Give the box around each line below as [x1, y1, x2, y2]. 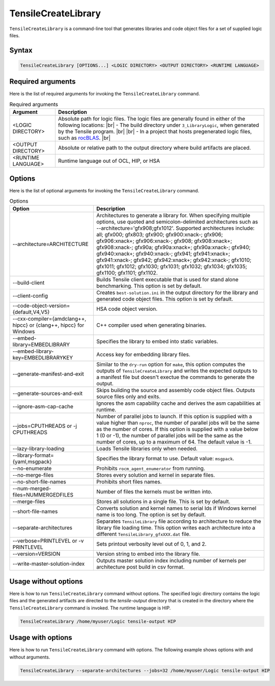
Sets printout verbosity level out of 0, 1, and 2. [96, 541, 207, 548]
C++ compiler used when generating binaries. [96, 322, 207, 329]
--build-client [12, 279, 45, 286]
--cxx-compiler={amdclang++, [12, 315, 87, 323]
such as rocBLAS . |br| [58, 134, 111, 141]
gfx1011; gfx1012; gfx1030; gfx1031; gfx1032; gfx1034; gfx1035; [96, 263, 248, 270]
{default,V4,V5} [12, 309, 50, 316]
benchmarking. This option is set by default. [96, 282, 202, 289]
